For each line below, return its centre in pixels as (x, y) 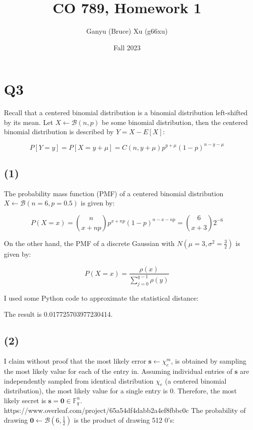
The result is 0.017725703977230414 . (58, 314)
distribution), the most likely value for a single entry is (86, 391)
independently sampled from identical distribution (79, 380)
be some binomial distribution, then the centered (175, 122)
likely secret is (25, 400)
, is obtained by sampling (209, 361)
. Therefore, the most (205, 391)
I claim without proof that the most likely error (75, 361)
